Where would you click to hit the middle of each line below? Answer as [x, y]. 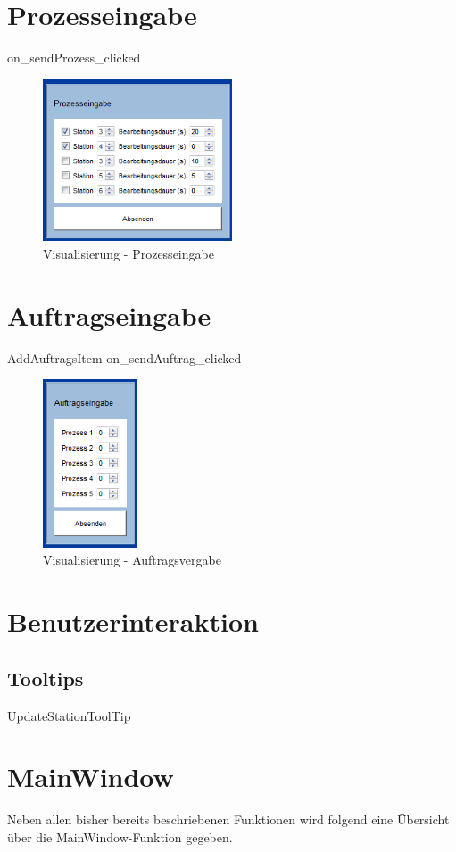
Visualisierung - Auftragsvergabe [132, 560]
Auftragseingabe [109, 314]
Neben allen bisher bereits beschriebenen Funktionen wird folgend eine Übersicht [228, 819]
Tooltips [46, 678]
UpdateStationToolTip [69, 715]
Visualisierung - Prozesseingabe [129, 253]
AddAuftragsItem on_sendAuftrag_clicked [124, 357]
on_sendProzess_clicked [74, 58]
